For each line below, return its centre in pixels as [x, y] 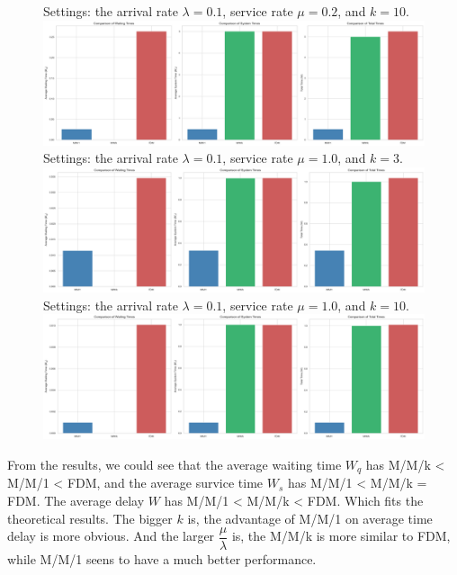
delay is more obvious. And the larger [111, 536]
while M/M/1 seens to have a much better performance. [162, 559]
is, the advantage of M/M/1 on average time [310, 518]
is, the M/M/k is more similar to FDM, [341, 536]
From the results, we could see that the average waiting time [175, 464]
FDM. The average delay [76, 500]
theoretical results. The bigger [90, 518]
